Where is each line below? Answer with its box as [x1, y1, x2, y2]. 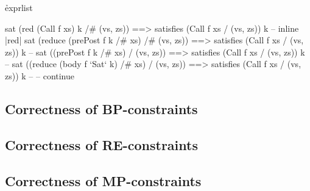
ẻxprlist [5, 1, 33, 13]
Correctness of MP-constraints [5, 171, 202, 190]
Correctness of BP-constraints [5, 99, 198, 118]
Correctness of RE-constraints [5, 135, 198, 154]
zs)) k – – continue [5, 69, 75, 82]
